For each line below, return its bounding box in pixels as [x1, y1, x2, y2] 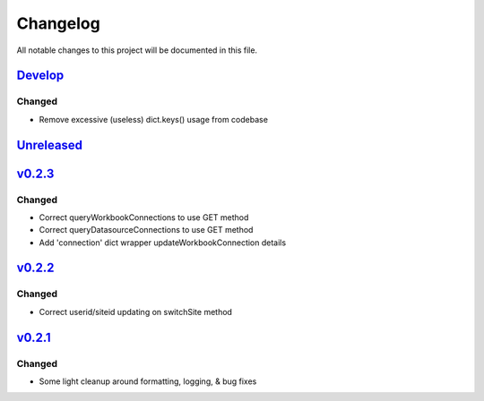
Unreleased [16, 137, 83, 152]
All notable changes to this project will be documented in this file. [16, 45, 258, 55]
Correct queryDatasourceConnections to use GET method [39, 225, 254, 235]
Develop [16, 68, 65, 83]
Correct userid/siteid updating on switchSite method [39, 306, 233, 317]
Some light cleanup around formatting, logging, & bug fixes [39, 376, 257, 387]
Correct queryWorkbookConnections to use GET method [39, 211, 249, 223]
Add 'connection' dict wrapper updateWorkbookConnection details [39, 237, 287, 248]
